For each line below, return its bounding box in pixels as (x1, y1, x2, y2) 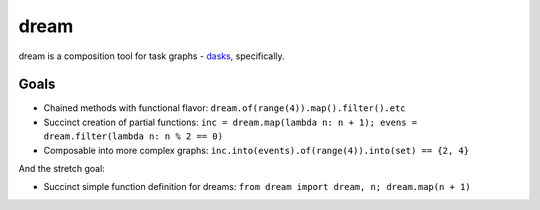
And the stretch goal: (18, 163, 105, 175)
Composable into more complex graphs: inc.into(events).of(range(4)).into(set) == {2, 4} (43, 144, 470, 156)
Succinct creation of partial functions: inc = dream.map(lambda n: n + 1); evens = (43, 116, 418, 128)
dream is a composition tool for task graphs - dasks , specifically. (18, 50, 285, 62)
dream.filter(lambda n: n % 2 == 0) (43, 131, 224, 142)
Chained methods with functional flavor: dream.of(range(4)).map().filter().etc (43, 102, 406, 114)
